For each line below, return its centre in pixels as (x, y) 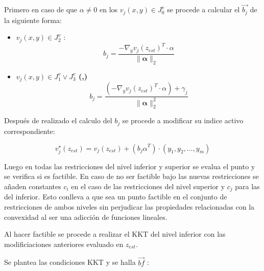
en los (109, 9)
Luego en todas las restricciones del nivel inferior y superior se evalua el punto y (130, 166)
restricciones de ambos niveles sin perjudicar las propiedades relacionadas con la (129, 206)
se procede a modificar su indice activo (183, 120)
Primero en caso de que (41, 9)
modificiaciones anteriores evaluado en (64, 244)
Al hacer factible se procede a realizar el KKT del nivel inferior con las (115, 234)
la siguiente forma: (33, 20)
